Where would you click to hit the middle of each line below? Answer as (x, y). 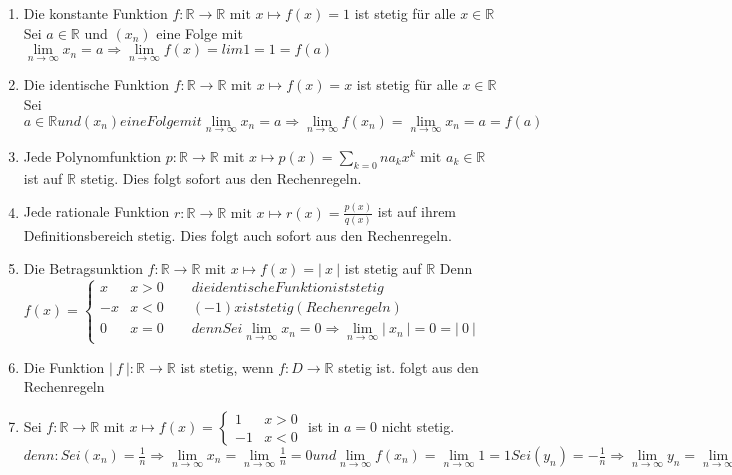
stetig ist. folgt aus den (408, 366)
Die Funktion (64, 366)
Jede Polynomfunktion (92, 155)
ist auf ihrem (417, 211)
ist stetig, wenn (227, 366)
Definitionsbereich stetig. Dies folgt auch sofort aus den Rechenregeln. (237, 234)
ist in (324, 426)
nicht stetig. (418, 426)
